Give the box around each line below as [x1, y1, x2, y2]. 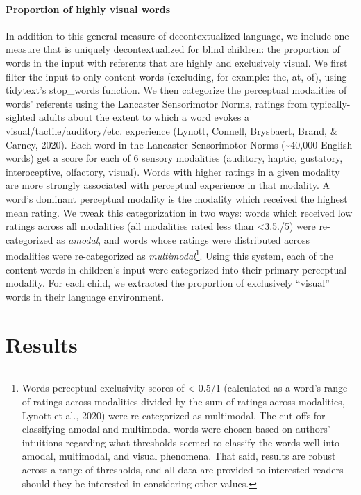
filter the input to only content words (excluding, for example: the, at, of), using [6, 69, 347, 83]
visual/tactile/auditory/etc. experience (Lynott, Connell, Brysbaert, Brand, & [6, 123, 338, 137]
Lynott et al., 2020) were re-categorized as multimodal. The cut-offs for [22, 408, 326, 422]
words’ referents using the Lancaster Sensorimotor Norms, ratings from [6, 96, 308, 110]
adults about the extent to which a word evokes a [38, 110, 250, 124]
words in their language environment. [6, 289, 165, 303]
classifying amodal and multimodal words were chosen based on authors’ [22, 421, 330, 436]
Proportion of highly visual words [6, 1, 171, 16]
